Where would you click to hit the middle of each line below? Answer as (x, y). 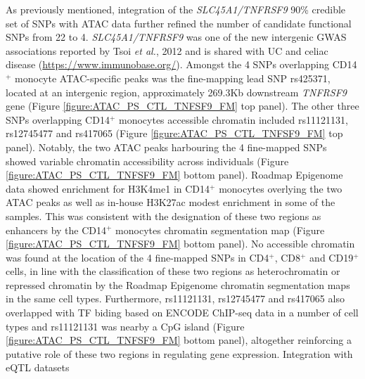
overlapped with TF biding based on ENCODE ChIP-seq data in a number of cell (182, 313)
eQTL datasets (38, 367)
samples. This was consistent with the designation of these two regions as (164, 216)
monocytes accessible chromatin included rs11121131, (233, 119)
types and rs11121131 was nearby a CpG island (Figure (125, 326)
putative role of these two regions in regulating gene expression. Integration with (179, 353)
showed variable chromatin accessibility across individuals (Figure (147, 161)
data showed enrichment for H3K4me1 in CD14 (108, 188)
